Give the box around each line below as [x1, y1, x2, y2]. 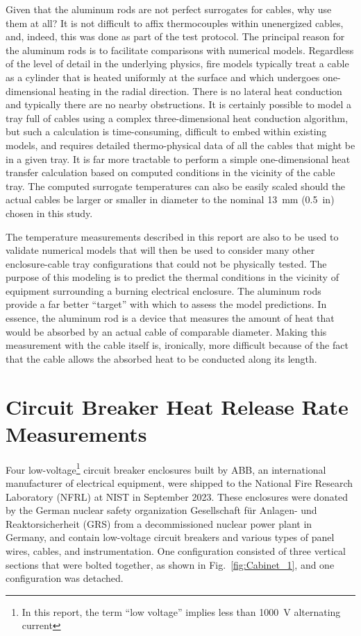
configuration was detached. [6, 571, 124, 585]
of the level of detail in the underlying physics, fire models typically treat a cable [6, 56, 349, 71]
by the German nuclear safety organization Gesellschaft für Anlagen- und [6, 503, 317, 517]
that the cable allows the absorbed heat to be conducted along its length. [6, 351, 317, 366]
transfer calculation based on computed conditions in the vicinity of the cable [6, 165, 335, 180]
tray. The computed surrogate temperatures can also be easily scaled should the [6, 178, 346, 193]
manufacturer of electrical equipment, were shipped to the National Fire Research [6, 476, 353, 490]
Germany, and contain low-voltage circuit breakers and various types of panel [6, 530, 335, 544]
